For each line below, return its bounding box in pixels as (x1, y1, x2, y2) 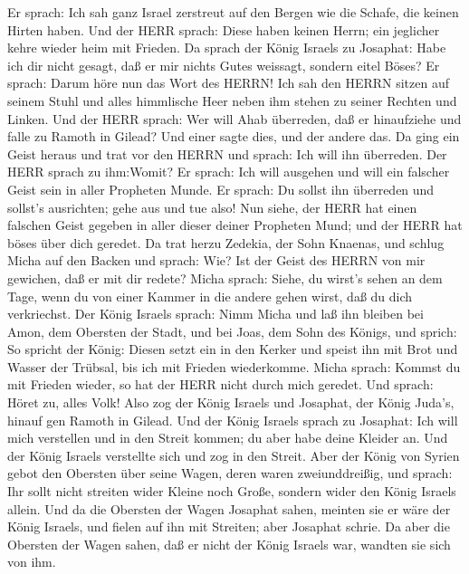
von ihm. (7, 552, 56, 571)
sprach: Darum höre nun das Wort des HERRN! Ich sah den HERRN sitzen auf (7, 73, 450, 92)
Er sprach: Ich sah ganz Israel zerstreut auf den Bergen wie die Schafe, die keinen (7, 3, 459, 21)
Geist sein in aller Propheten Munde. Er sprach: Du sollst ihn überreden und (7, 179, 435, 198)
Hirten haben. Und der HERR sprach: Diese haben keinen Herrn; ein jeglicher (7, 20, 440, 39)
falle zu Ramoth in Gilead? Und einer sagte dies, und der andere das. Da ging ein (7, 127, 460, 146)
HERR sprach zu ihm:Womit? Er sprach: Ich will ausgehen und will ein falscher (7, 162, 450, 181)
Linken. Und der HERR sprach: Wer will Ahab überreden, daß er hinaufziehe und (7, 109, 462, 128)
